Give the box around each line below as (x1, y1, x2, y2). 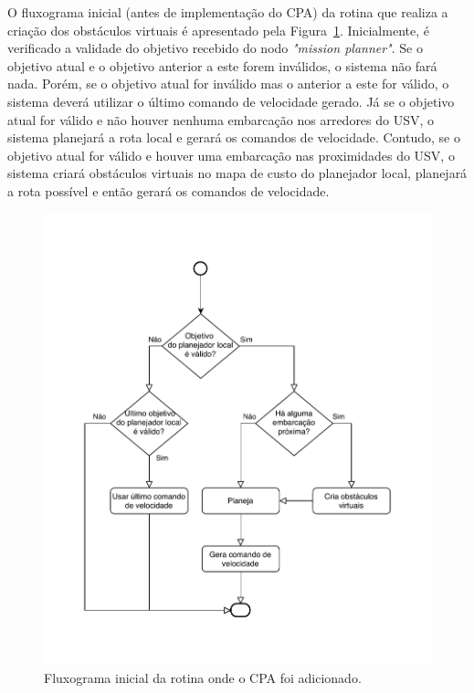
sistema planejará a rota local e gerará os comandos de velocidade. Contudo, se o (7, 128, 460, 147)
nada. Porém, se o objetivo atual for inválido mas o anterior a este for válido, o (7, 74, 449, 93)
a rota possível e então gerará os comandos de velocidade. (7, 181, 330, 200)
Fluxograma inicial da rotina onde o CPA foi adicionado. (44, 668, 362, 688)
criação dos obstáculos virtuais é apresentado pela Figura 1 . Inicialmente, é (7, 20, 429, 39)
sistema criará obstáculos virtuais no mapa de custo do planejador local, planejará (7, 163, 468, 183)
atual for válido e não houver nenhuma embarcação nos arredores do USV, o (7, 110, 435, 129)
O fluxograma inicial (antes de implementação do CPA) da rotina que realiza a (7, 3, 448, 21)
